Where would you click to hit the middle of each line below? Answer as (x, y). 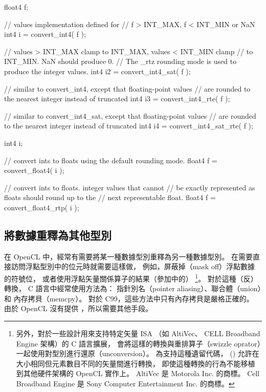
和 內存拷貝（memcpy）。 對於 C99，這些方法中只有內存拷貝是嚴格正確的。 (129, 298)
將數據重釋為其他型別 (58, 235)
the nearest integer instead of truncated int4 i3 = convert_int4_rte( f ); (117, 99)
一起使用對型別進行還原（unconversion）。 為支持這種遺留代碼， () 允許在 (138, 353)
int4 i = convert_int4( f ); (45, 34)
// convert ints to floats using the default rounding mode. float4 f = (111, 160)
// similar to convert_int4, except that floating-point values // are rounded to (127, 88)
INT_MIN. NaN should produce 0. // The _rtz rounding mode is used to (120, 61)
